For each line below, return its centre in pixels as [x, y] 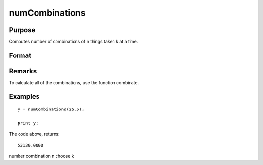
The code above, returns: [35, 134]
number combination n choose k [41, 156]
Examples [24, 97]
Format [20, 55]
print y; [28, 123]
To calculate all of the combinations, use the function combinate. [74, 82]
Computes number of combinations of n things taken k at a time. [74, 42]
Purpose [22, 30]
